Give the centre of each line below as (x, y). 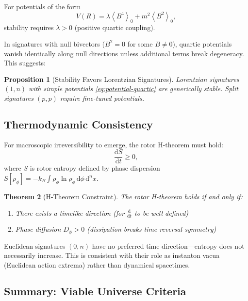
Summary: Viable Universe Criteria (95, 291)
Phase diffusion (38, 229)
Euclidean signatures (35, 246)
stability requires (29, 27)
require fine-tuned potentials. (102, 98)
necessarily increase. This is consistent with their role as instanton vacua (112, 255)
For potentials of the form (42, 6)
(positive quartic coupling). (115, 27)
